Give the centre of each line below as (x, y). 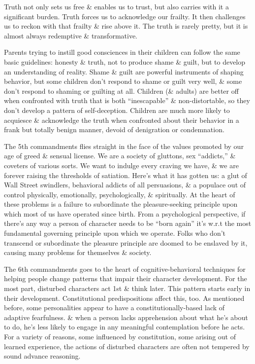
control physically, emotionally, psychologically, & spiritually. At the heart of (120, 194)
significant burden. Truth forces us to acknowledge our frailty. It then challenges (125, 16)
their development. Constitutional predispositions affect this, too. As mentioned (124, 298)
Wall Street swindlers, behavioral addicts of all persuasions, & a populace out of (125, 185)
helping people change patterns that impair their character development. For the (126, 278)
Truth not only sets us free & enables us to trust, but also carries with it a (116, 6)
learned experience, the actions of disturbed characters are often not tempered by (127, 346)
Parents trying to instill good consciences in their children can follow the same (122, 52)
